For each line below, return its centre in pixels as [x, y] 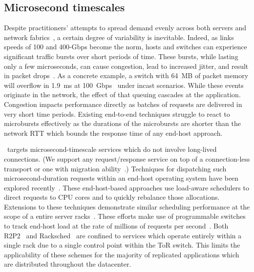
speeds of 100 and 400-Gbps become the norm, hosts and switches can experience [126, 47]
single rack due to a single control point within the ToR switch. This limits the [122, 245]
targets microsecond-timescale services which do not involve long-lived [112, 149]
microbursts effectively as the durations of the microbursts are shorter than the [123, 123]
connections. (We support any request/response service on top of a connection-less [127, 158]
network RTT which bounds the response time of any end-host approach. [113, 133]
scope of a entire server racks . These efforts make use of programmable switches [125, 216]
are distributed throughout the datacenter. [68, 264]
